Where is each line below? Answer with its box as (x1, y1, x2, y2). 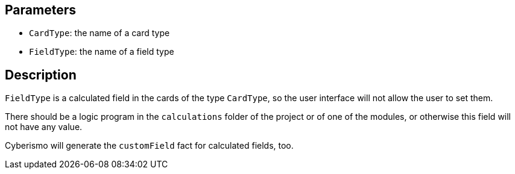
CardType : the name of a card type (29, 28, 170, 39)
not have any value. (5, 122, 83, 132)
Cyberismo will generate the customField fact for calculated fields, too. (5, 140, 294, 151)
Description (5, 67, 77, 82)
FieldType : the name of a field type (29, 46, 174, 57)
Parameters (5, 2, 76, 17)
